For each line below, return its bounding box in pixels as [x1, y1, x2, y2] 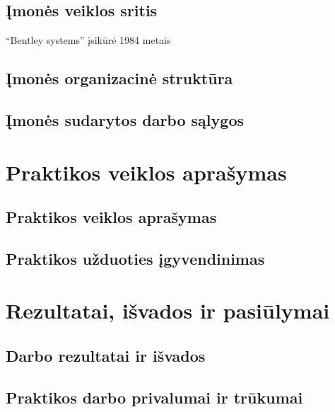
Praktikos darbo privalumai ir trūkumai [6, 386, 303, 408]
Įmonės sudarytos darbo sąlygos [6, 108, 244, 130]
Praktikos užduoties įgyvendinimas [6, 247, 265, 269]
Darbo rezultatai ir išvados [6, 345, 206, 367]
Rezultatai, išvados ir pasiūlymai [6, 296, 330, 325]
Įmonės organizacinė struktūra [6, 67, 233, 89]
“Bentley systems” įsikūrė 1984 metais [6, 33, 171, 47]
